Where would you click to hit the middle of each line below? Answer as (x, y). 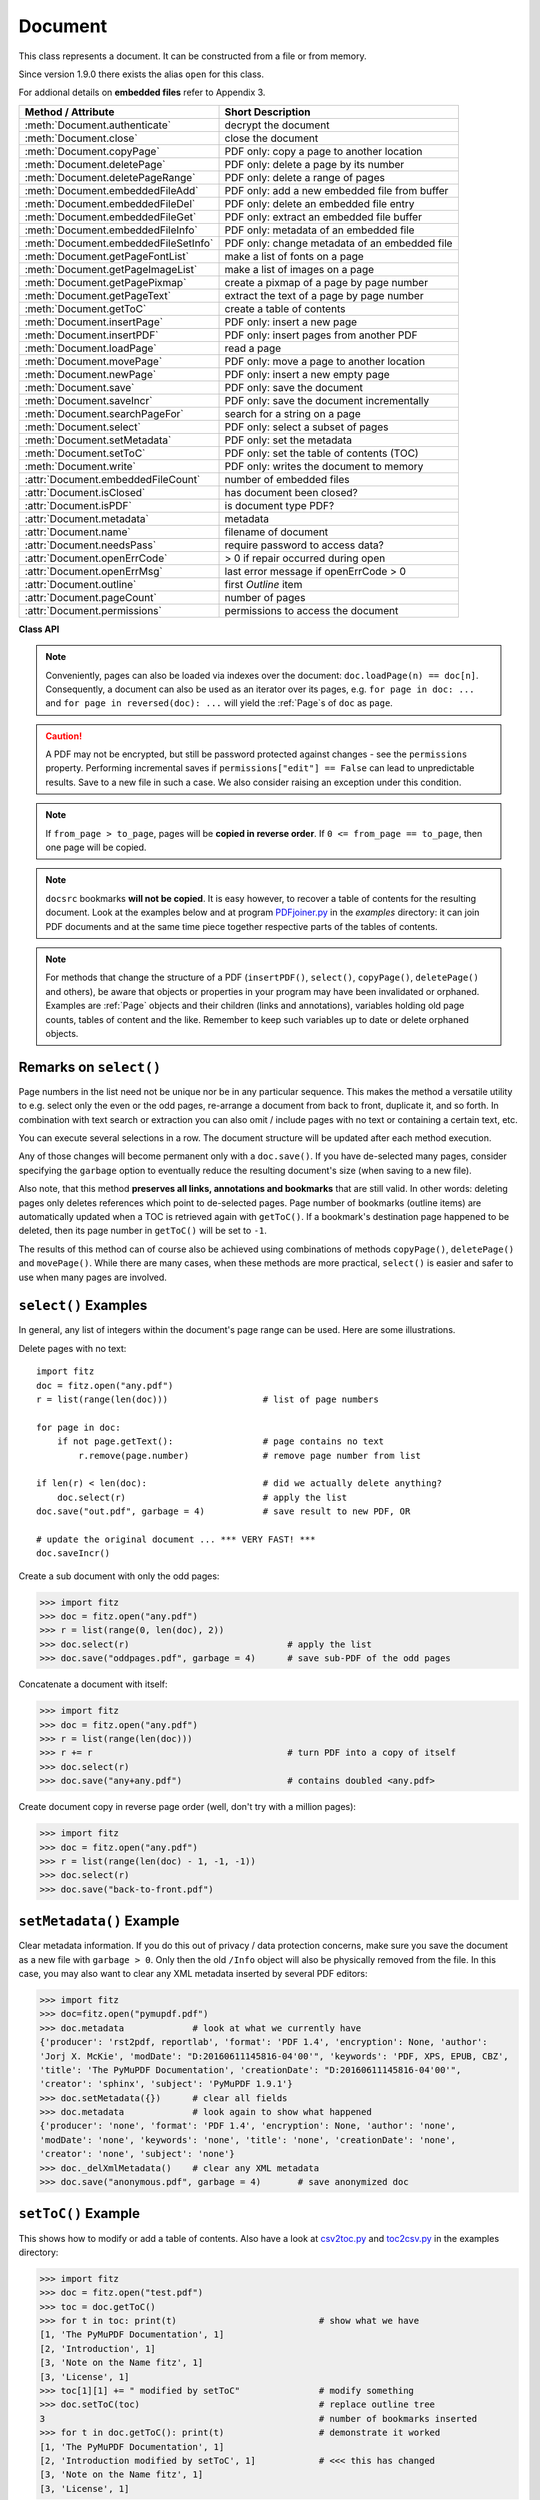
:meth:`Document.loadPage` (90, 348)
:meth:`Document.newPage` (90, 374)
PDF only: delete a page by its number (314, 164)
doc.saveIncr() (73, 1553)
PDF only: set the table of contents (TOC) (321, 453)
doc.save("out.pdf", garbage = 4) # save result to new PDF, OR (223, 1511)
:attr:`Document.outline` (80, 584)
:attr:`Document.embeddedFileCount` (112, 479)
